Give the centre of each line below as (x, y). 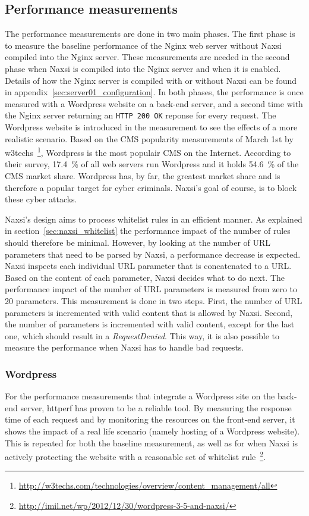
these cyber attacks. (41, 199)
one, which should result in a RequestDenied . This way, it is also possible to (142, 335)
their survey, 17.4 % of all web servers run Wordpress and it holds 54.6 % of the (152, 164)
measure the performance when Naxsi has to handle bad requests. (124, 347)
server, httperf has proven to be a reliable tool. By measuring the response (156, 407)
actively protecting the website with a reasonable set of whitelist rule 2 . (135, 456)
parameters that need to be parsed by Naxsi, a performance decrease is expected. (153, 254)
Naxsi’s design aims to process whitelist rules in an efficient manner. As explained (154, 219)
